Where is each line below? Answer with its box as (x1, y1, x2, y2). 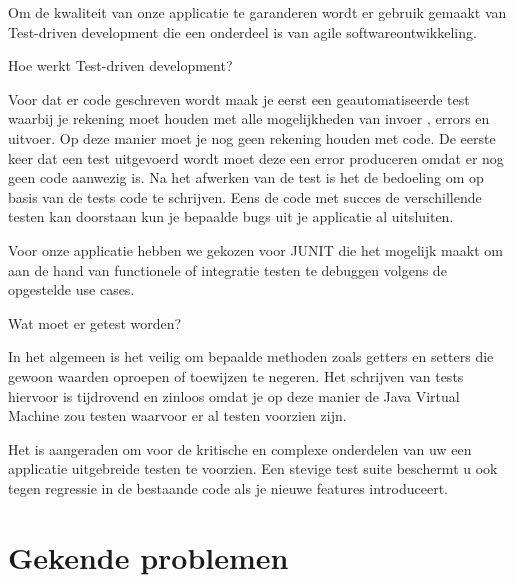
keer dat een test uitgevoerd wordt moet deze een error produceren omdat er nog (8, 147, 504, 168)
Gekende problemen (8, 536, 289, 577)
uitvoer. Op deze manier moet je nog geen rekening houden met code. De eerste (8, 127, 496, 148)
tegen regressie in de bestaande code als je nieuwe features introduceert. (8, 477, 448, 498)
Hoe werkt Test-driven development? (8, 55, 233, 76)
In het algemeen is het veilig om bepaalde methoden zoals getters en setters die (8, 346, 494, 367)
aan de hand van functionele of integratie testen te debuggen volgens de (8, 259, 447, 280)
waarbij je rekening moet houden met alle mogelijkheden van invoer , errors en (8, 108, 490, 129)
